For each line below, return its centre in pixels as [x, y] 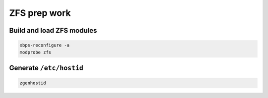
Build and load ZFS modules [53, 30]
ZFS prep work [40, 13]
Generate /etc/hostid [46, 68]
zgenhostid [33, 83]
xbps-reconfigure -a [44, 45]
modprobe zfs [35, 52]
